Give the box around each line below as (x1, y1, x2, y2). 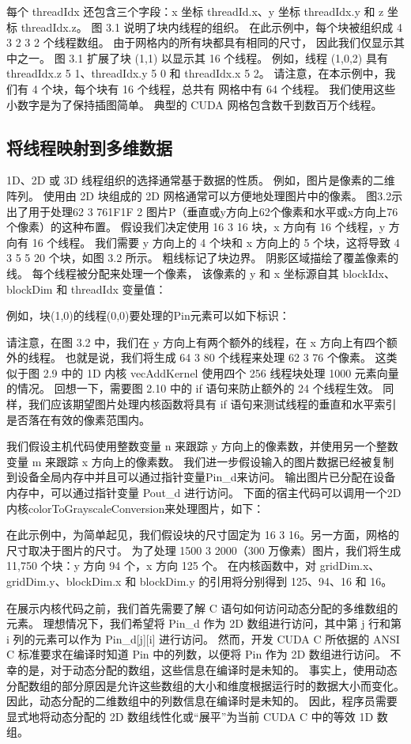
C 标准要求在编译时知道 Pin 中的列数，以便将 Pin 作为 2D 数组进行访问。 (6, 646, 386, 662)
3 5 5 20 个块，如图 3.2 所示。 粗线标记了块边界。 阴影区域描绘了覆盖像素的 (6, 249, 399, 266)
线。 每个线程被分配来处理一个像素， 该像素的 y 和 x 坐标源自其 (6, 264, 339, 281)
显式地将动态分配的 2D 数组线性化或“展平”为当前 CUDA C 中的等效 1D (6, 708, 374, 724)
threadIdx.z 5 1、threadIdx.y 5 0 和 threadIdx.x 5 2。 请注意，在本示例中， (6, 65, 385, 82)
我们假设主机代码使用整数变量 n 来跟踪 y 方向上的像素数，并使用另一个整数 (6, 438, 398, 454)
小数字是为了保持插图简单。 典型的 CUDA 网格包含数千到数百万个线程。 (6, 96, 383, 112)
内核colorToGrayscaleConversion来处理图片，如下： (6, 499, 265, 516)
